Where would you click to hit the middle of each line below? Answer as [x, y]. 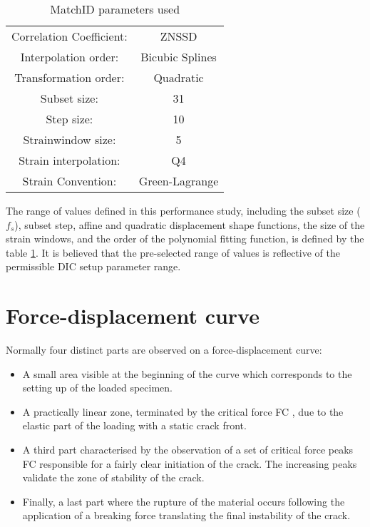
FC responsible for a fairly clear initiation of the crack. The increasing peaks [190, 463]
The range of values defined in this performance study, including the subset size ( [183, 210]
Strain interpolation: [70, 160]
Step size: [70, 119]
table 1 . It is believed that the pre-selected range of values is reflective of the [173, 252]
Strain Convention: [70, 181]
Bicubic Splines [179, 57]
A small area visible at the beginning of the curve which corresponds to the [187, 373]
